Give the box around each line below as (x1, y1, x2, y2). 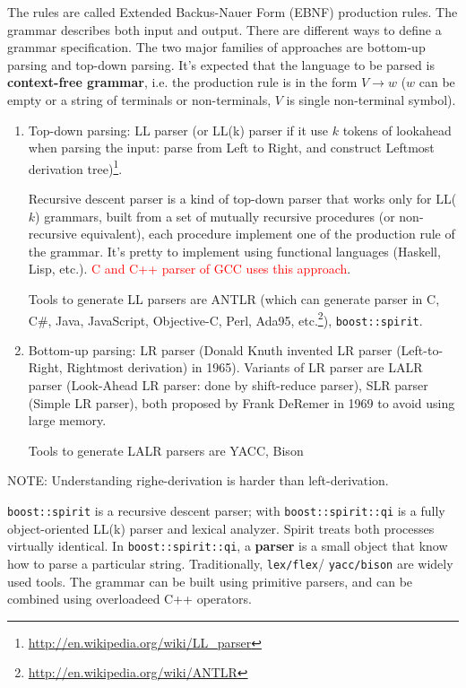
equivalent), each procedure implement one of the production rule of (81, 224, 455, 243)
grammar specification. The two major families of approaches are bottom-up (7, 38, 426, 57)
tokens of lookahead (342, 120, 452, 139)
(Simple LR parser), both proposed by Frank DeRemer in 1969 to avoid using (28, 393, 455, 412)
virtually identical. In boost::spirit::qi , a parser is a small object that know (7, 536, 448, 555)
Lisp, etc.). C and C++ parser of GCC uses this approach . (28, 259, 351, 278)
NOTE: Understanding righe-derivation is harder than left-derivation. (7, 471, 389, 490)
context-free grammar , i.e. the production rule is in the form (7, 73, 358, 91)
